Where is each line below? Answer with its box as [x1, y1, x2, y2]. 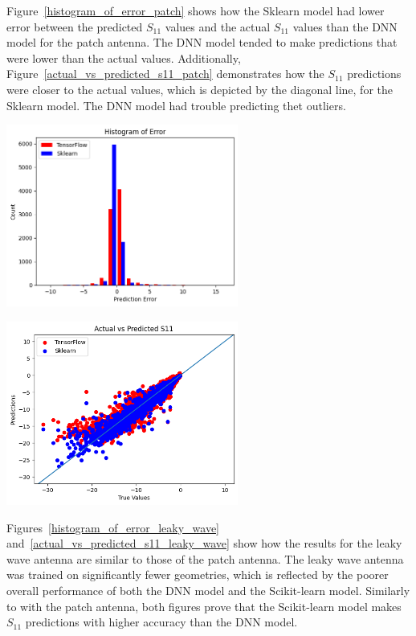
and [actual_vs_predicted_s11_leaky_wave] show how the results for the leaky [6, 535, 402, 552]
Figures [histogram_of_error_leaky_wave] [6, 519, 220, 535]
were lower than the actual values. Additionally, [6, 49, 241, 66]
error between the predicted [6, 18, 143, 35]
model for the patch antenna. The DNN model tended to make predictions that [6, 34, 398, 51]
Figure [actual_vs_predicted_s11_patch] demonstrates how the [6, 65, 324, 82]
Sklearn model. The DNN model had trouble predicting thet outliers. [6, 96, 346, 113]
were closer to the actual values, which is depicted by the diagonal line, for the [6, 80, 393, 97]
